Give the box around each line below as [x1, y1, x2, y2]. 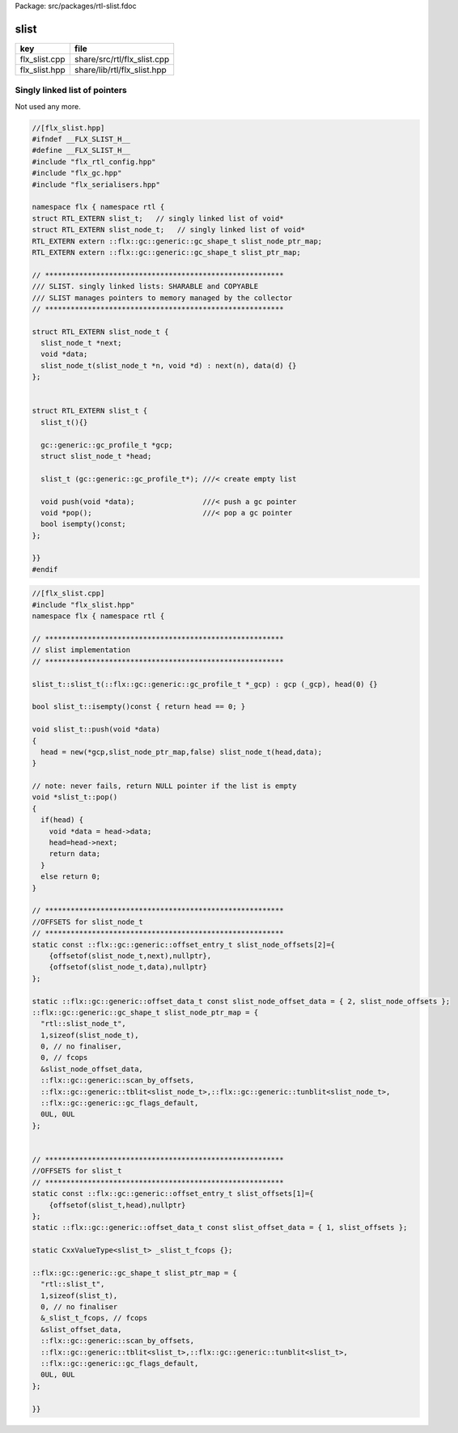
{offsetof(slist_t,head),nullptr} [49, 1200, 186, 1210]
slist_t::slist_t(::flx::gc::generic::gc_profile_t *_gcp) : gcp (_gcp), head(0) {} [32, 680, 378, 689]
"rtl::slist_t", [40, 1279, 105, 1289]
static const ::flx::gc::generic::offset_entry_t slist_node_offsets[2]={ [32, 939, 336, 949]
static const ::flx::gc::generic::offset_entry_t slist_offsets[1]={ [32, 1189, 314, 1198]
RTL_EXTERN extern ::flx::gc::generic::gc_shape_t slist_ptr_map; [32, 248, 301, 256]
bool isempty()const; [40, 519, 127, 529]
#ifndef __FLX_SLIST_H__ [32, 134, 131, 144]
